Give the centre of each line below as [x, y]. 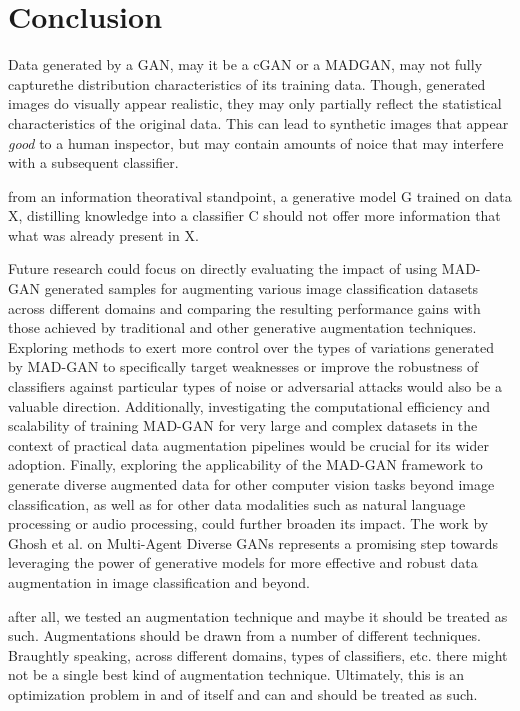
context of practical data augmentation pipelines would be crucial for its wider [248, 444]
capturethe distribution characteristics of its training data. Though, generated [247, 83]
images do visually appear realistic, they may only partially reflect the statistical [255, 103]
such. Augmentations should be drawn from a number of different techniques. [244, 635]
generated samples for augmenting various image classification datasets [261, 288]
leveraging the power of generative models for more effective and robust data [243, 562]
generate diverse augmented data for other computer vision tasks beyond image [251, 484]
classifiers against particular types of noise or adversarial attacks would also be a [255, 386]
